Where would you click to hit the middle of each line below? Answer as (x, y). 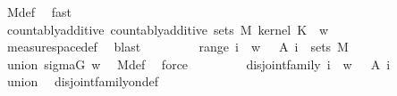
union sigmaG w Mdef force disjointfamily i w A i (198, 64)
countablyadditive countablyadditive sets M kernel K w (168, 29)
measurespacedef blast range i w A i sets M (177, 47)
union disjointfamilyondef (82, 81)
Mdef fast (39, 12)
